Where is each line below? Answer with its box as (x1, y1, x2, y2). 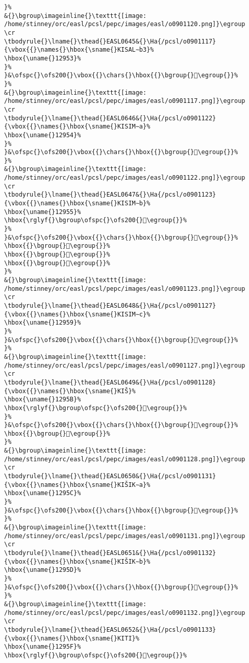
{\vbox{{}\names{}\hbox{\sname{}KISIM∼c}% (4, 310, 151, 318)
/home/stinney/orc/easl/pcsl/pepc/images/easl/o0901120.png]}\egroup (4, 20, 245, 28)
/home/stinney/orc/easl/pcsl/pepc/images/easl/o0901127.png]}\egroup (4, 361, 245, 369)
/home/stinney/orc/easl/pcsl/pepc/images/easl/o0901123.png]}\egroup (4, 285, 245, 292)
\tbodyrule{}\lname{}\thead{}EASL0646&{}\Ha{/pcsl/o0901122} (4, 114, 216, 122)
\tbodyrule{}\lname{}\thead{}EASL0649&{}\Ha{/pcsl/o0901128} (4, 378, 216, 386)
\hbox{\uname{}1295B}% (4, 396, 81, 403)
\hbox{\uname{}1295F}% (4, 643, 81, 651)
